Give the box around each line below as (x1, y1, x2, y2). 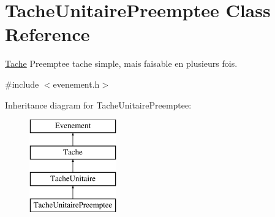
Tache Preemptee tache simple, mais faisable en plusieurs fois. (5, 57, 238, 70)
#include (5, 77, 39, 90)
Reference (5, 21, 90, 47)
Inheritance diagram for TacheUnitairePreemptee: (5, 98, 192, 111)
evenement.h (53, 77, 100, 90)
